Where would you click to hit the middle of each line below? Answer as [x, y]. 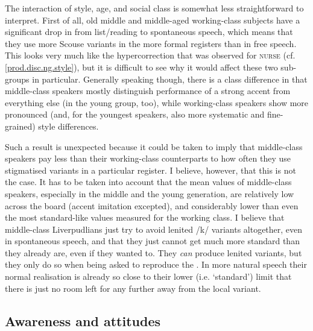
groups [17, 79]
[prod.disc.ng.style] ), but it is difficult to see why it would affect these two [141, 67]
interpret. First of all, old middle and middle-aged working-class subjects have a [153, 20]
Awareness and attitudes [83, 320]
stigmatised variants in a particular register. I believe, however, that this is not [150, 170]
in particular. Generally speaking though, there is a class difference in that [170, 79]
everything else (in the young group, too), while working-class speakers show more [157, 102]
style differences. [68, 126]
